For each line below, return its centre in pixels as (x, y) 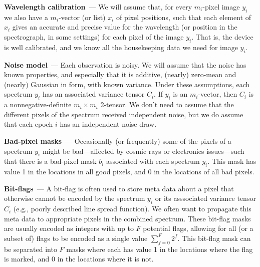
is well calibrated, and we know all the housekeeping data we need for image (121, 47)
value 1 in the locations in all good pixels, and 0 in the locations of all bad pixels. (129, 172)
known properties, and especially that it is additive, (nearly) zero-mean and (120, 74)
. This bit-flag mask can (214, 238)
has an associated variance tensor (93, 94)
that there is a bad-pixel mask (50, 161)
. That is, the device (222, 36)
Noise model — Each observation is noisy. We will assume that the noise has (125, 64)
